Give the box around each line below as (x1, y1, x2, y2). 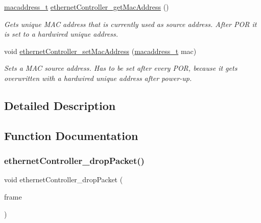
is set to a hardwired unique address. (4, 29, 118, 39)
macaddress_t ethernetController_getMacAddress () (4, 2, 169, 12)
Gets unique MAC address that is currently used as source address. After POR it (4, 18, 257, 29)
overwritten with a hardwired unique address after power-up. (4, 72, 192, 83)
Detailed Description (4, 97, 116, 113)
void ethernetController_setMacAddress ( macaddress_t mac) (4, 45, 197, 56)
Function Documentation (4, 127, 138, 143)
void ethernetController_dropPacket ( (4, 174, 123, 185)
